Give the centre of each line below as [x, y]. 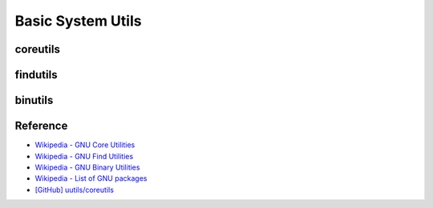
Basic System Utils [78, 21]
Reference [41, 126]
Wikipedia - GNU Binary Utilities [87, 167]
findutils [36, 75]
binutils [34, 100]
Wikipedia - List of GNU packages [91, 178]
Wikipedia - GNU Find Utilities [84, 156]
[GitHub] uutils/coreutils [74, 190]
